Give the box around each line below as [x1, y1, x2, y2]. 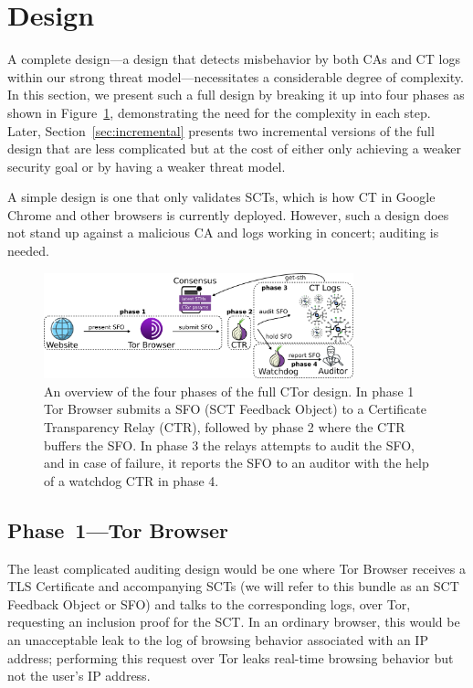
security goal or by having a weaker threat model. [7, 156, 286, 175]
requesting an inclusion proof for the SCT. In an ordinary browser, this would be [7, 612, 460, 631]
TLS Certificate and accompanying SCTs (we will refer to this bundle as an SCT [7, 577, 459, 596]
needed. [7, 241, 49, 260]
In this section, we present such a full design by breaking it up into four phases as [7, 85, 465, 104]
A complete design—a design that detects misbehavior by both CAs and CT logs [7, 49, 460, 69]
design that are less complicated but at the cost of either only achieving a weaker [7, 139, 461, 158]
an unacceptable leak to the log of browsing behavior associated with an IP [7, 630, 428, 649]
